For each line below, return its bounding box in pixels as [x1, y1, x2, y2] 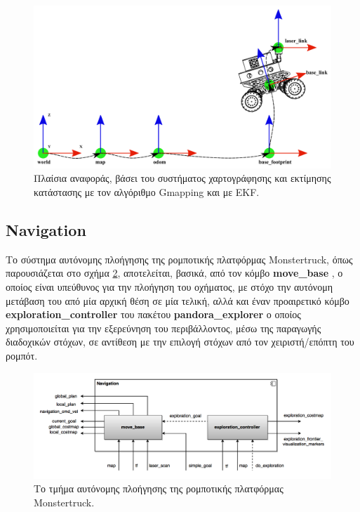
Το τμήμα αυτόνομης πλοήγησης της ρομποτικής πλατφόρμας [34, 481, 284, 496]
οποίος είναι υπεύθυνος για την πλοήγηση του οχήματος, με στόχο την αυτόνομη [6, 280, 333, 294]
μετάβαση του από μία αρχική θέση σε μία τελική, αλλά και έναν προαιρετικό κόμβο [6, 293, 349, 308]
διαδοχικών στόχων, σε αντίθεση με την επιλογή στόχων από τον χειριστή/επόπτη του [6, 334, 354, 349]
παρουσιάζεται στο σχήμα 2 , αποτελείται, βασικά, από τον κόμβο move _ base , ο [6, 265, 343, 280]
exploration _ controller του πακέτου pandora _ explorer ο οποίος [6, 307, 301, 322]
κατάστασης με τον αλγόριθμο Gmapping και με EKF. [34, 185, 260, 199]
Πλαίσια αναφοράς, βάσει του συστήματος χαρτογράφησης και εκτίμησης [34, 171, 331, 185]
